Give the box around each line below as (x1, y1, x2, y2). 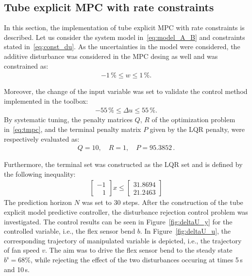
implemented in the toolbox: (4, 95, 88, 106)
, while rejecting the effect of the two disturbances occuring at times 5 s (31, 255, 243, 265)
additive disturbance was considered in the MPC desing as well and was (4, 51, 218, 61)
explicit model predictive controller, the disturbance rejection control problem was (4, 207, 248, 217)
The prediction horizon (4, 197, 72, 207)
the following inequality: (4, 168, 76, 179)
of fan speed (4, 245, 40, 255)
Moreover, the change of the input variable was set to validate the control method (4, 86, 248, 96)
